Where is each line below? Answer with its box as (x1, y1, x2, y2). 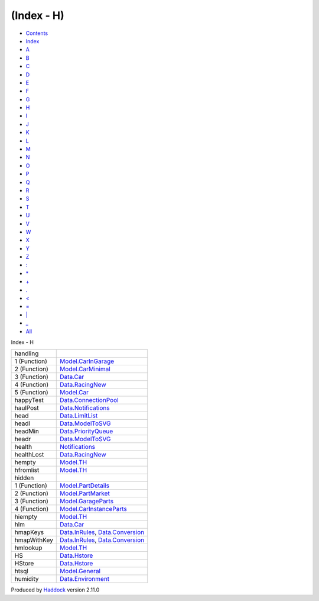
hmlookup (14, 544, 43, 552)
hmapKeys (14, 528, 44, 536)
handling (14, 349, 39, 358)
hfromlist (14, 466, 40, 474)
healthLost (14, 451, 44, 459)
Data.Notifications (60, 404, 110, 412)
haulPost (14, 404, 39, 412)
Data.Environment (60, 575, 110, 583)
